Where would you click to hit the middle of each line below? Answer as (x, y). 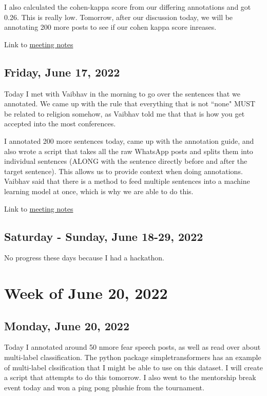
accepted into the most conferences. (60, 124)
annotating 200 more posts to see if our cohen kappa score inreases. (110, 27)
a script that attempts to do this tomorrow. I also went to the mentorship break (130, 377)
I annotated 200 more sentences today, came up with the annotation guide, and (129, 140)
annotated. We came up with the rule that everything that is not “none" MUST (130, 103)
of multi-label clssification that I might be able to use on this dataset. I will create (133, 367)
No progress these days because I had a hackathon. (84, 258)
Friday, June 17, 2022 (62, 72)
